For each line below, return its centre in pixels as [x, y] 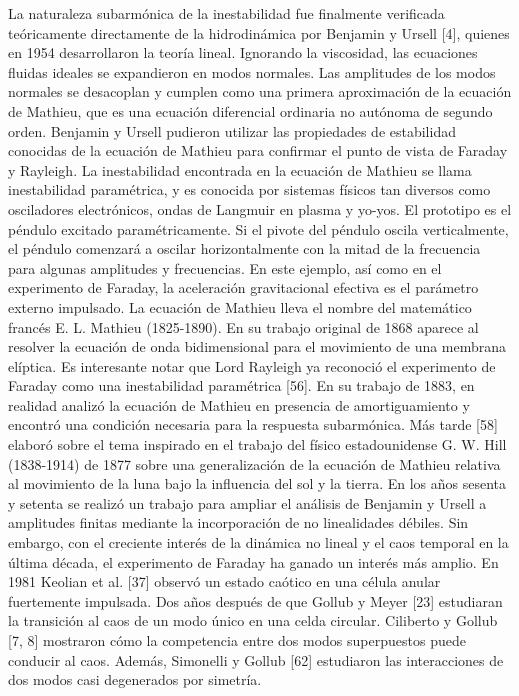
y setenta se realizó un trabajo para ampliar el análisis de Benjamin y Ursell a [247, 502]
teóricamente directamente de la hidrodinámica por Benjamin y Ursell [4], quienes [259, 32]
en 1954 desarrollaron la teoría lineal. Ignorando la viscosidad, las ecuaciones [243, 52]
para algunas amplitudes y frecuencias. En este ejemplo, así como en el [225, 267]
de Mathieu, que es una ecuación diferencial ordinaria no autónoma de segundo [250, 110]
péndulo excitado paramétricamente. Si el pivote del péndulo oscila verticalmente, [258, 228]
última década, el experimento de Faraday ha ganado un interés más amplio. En [253, 561]
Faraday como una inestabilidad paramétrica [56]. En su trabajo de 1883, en [241, 385]
